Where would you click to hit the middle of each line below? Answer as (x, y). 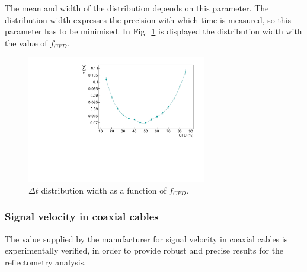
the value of (26, 42)
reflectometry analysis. (46, 262)
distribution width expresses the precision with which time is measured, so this (148, 19)
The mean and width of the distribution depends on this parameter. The (137, 8)
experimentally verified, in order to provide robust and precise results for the (144, 250)
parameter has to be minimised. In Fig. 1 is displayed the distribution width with (153, 31)
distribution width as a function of (104, 190)
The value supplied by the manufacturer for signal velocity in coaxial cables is (146, 238)
